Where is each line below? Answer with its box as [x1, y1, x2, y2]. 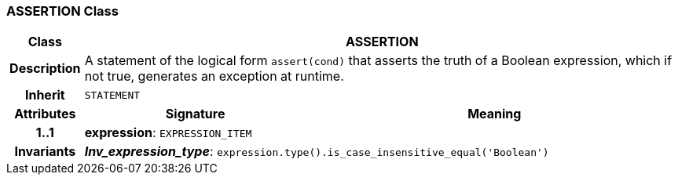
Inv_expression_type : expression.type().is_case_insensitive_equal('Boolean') [84, 143, 549, 160]
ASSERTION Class [6, 3, 119, 19]
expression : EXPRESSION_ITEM [84, 125, 252, 141]
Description [9, 60, 81, 77]
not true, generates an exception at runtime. [84, 68, 344, 85]
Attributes [14, 106, 76, 122]
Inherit [24, 87, 65, 103]
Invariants [14, 143, 76, 160]
